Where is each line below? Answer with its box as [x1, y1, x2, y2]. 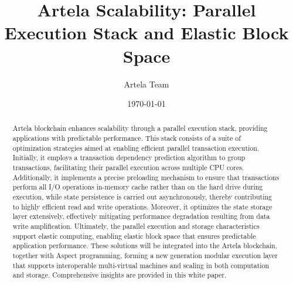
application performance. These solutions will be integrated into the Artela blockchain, [12, 241, 277, 251]
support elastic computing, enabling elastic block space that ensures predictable [12, 231, 256, 241]
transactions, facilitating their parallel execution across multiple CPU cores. [12, 163, 244, 173]
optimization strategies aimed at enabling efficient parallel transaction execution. [12, 143, 260, 153]
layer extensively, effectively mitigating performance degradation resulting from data [12, 211, 270, 221]
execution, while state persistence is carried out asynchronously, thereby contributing [12, 192, 272, 202]
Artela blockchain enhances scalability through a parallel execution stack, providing [12, 123, 268, 133]
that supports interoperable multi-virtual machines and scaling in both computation [12, 260, 270, 270]
